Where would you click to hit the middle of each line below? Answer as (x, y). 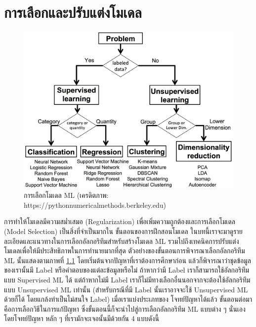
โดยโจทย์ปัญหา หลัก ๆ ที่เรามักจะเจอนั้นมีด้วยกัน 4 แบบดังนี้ (82, 318)
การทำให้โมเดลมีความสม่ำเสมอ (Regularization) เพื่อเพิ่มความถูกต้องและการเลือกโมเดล (120, 221)
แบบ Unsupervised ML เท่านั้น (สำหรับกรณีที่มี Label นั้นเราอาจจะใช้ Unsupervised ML (126, 289)
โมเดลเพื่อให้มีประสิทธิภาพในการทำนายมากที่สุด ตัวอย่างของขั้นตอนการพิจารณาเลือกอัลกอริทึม (125, 251)
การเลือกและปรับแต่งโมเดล (73, 12)
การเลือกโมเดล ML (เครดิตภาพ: (66, 195)
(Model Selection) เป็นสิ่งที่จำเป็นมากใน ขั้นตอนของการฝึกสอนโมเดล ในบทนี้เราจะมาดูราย (123, 231)
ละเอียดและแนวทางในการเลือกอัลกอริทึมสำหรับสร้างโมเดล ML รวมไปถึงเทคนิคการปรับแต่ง (122, 241)
